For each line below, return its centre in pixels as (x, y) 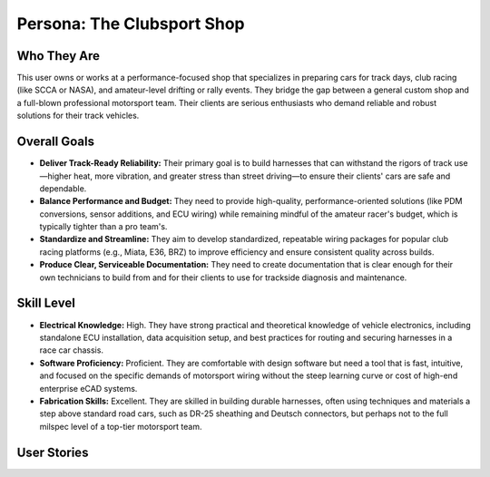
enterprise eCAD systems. (88, 388)
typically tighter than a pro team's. (103, 227)
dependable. (63, 188)
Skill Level (46, 303)
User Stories (53, 452)
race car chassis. (72, 350)
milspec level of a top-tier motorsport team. (121, 426)
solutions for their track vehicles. (78, 116)
